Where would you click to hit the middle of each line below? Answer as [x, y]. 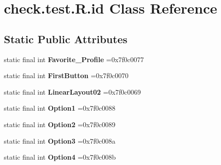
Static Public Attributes [66, 39]
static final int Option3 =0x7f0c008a [60, 140]
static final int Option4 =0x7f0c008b [60, 157]
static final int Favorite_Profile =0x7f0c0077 [74, 59]
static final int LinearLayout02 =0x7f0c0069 [72, 91]
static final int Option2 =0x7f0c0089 [60, 124]
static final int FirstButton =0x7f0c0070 [66, 75]
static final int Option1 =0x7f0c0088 [60, 108]
